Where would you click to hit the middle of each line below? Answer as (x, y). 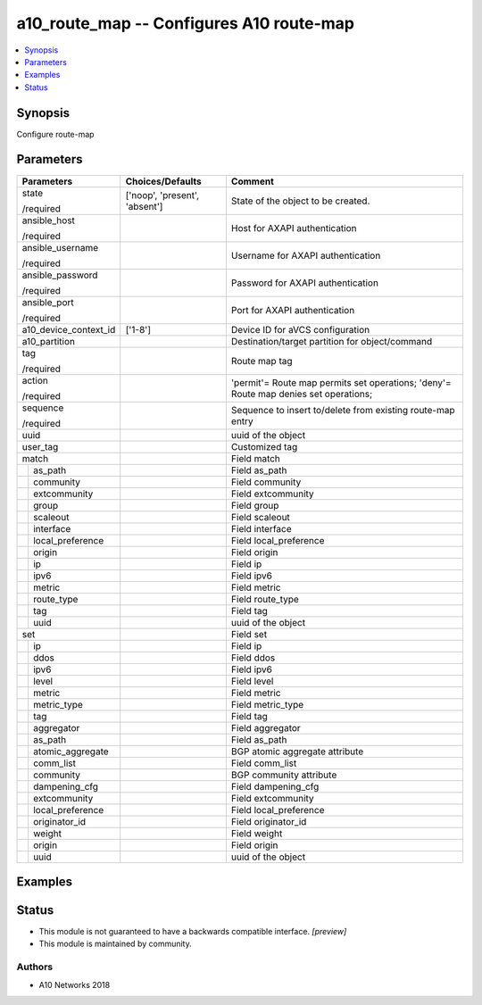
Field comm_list (264, 763)
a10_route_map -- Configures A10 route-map (186, 23)
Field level (252, 681)
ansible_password (60, 275)
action (35, 380)
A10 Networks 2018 (75, 984)
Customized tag (264, 446)
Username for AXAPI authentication (306, 255)
